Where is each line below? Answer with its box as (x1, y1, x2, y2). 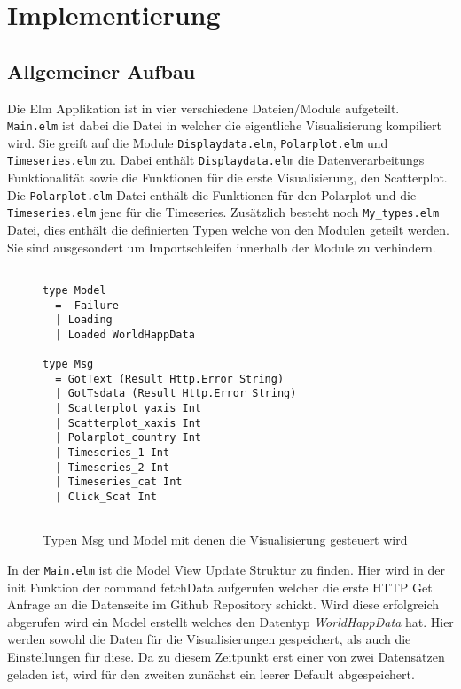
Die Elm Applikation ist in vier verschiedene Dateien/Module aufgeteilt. (7, 98, 400, 117)
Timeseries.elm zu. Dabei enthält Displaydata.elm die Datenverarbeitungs (7, 151, 425, 169)
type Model (43, 283, 106, 297)
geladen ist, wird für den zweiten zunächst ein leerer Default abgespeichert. (7, 664, 415, 683)
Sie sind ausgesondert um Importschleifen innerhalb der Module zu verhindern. (7, 237, 436, 256)
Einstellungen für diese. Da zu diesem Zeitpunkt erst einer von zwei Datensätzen (7, 647, 445, 666)
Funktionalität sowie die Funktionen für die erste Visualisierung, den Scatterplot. (7, 168, 448, 187)
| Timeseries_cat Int (55, 476, 183, 489)
